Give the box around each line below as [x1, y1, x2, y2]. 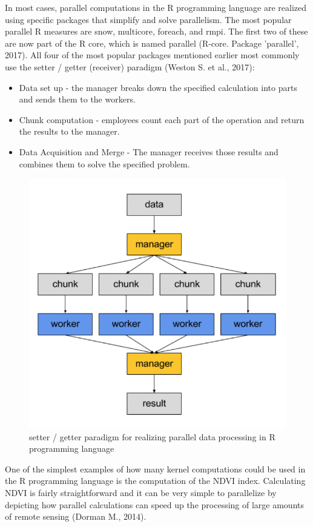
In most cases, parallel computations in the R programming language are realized [5, 1, 307, 13]
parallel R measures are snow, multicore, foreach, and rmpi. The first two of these [5, 25, 308, 38]
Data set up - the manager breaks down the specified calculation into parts [19, 81, 297, 93]
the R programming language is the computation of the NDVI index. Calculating [5, 474, 306, 487]
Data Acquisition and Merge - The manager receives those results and [19, 145, 278, 158]
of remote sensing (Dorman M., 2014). [5, 510, 147, 523]
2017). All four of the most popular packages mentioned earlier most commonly [5, 49, 300, 61]
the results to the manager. [19, 125, 120, 138]
